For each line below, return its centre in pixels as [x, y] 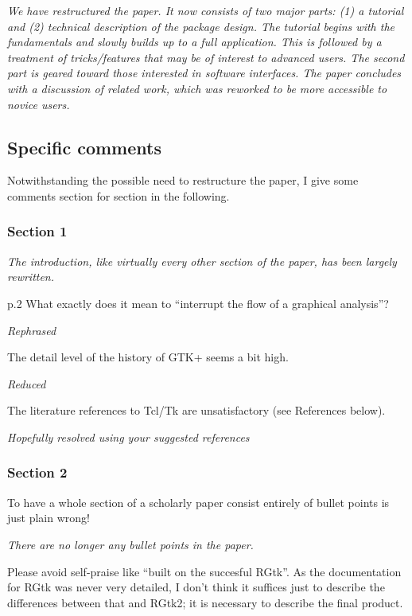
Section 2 [37, 472]
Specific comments [84, 147]
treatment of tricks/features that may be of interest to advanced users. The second [206, 57]
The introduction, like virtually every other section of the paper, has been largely [202, 261]
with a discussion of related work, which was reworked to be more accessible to [197, 88]
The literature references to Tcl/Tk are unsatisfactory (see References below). [196, 410]
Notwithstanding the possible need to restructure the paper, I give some [183, 180]
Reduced [27, 383]
